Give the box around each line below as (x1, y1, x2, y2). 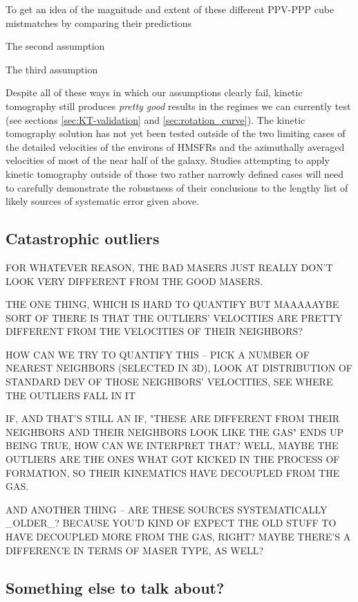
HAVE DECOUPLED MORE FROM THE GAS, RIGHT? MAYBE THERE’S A (6, 529, 351, 544)
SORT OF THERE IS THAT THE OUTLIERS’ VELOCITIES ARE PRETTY (6, 310, 343, 325)
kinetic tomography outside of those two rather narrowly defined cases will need (6, 166, 343, 181)
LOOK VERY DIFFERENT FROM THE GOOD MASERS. (6, 273, 263, 288)
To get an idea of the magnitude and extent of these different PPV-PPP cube (6, 2, 335, 16)
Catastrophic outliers (6, 228, 160, 249)
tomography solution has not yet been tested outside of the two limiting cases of (6, 126, 346, 140)
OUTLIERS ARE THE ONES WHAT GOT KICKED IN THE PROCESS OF (6, 452, 340, 466)
